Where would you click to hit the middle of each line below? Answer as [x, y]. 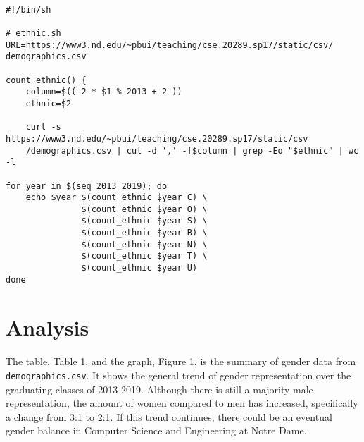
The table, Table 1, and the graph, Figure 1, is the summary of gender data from [181, 361]
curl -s [43, 127]
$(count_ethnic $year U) [139, 268]
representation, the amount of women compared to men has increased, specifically [182, 403]
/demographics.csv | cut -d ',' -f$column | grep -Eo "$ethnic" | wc [192, 151]
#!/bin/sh [29, 10]
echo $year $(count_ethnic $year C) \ [117, 198]
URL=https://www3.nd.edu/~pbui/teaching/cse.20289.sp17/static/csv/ [170, 45]
